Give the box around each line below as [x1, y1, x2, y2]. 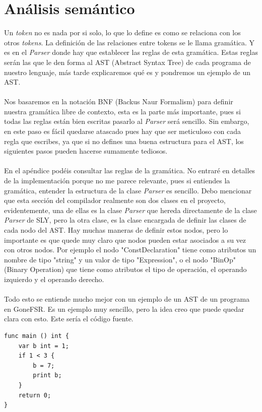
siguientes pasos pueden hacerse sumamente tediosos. [4, 146, 168, 156]
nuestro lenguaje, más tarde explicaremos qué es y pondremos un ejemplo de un [4, 66, 250, 77]
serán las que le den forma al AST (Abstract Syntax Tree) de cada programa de [4, 56, 251, 67]
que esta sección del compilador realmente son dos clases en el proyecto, [4, 195, 226, 205]
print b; [33, 372, 62, 379]
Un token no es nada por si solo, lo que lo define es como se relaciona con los [4, 27, 241, 38]
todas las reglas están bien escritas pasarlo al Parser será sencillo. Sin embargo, [4, 116, 249, 126]
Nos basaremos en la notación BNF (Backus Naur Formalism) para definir [4, 96, 233, 107]
